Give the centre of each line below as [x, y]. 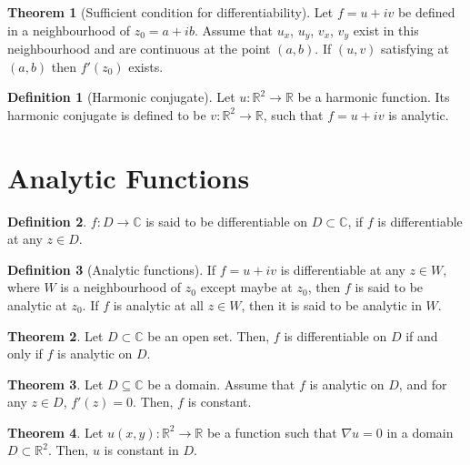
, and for [423, 384]
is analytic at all [158, 304]
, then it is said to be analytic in [331, 304]
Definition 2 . [47, 221]
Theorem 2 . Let [55, 335]
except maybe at [246, 287]
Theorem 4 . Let [55, 432]
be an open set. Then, [209, 335]
